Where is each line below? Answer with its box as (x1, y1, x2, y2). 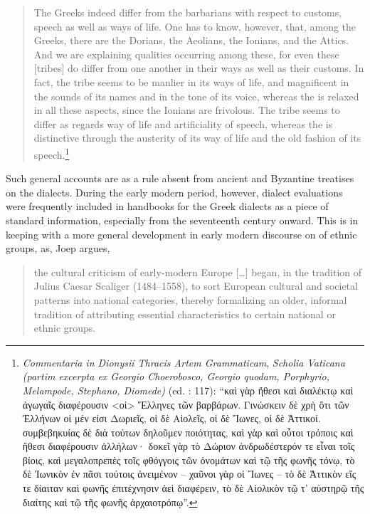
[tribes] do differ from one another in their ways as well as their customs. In (33, 61, 364, 75)
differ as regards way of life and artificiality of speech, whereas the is (33, 116, 333, 131)
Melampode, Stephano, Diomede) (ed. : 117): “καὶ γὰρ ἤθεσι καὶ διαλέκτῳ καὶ (22, 382, 354, 397)
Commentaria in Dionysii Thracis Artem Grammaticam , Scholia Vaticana (22, 355, 345, 369)
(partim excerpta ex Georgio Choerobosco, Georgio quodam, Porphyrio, (22, 369, 329, 384)
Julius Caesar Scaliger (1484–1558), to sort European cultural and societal (33, 278, 358, 293)
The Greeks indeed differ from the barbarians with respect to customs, (33, 5, 342, 19)
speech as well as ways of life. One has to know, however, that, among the (33, 19, 356, 33)
